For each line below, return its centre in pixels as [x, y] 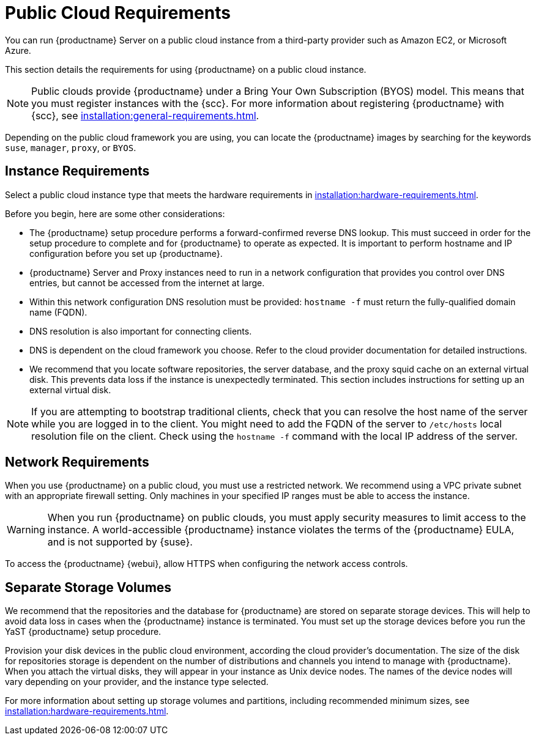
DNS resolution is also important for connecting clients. [141, 331]
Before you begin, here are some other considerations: [115, 213]
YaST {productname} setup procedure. [83, 632]
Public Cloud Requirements [118, 13]
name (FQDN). [58, 312]
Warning [26, 530]
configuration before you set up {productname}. [126, 253]
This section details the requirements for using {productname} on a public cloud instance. [186, 69]
